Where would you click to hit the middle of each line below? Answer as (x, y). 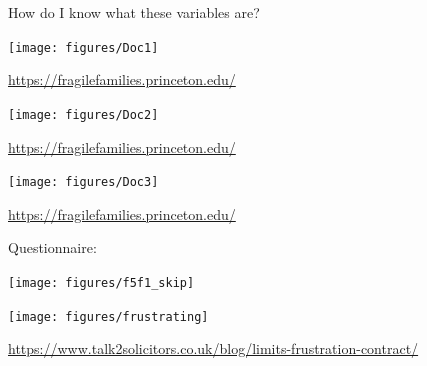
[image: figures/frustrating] (108, 316)
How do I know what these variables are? (134, 12)
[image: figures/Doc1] (83, 47)
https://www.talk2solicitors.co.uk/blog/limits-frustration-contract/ (213, 348)
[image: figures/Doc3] (83, 182)
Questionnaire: (52, 247)
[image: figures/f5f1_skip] (101, 282)
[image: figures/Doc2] (83, 114)
